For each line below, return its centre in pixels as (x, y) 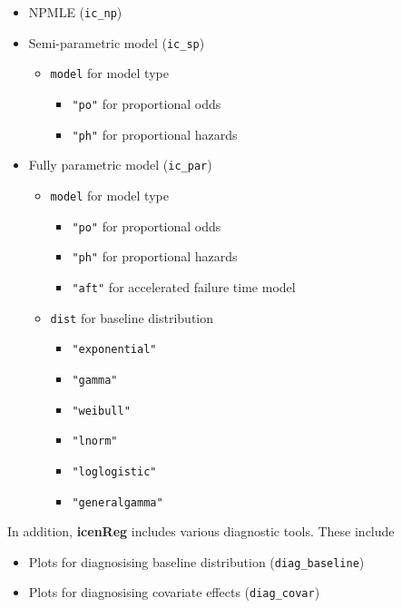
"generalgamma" (118, 502)
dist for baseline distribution (132, 317)
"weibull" (101, 411)
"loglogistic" (114, 471)
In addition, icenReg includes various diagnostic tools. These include (201, 531)
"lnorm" (95, 441)
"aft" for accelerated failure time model (184, 286)
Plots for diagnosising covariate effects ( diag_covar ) (174, 592)
